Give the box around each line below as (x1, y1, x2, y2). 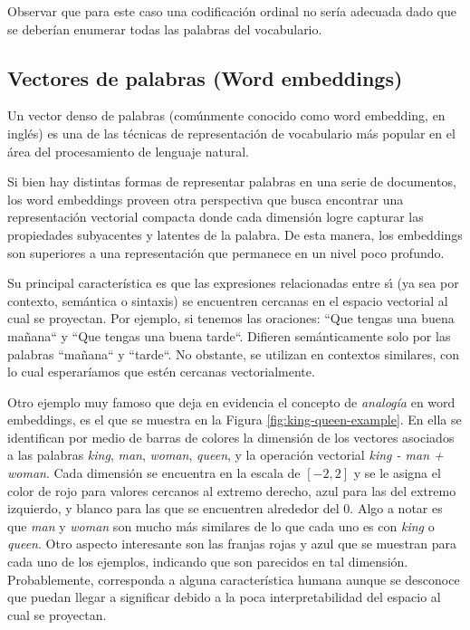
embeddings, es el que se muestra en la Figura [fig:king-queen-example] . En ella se (7, 410, 462, 429)
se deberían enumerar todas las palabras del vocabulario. (7, 19, 322, 38)
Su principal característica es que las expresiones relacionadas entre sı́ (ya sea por (7, 273, 459, 292)
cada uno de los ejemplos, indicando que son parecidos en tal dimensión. (7, 552, 408, 571)
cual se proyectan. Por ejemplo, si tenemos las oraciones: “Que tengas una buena (7, 309, 455, 328)
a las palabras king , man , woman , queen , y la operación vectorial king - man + (7, 445, 444, 464)
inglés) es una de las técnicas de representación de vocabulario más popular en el (7, 123, 456, 142)
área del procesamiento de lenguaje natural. (7, 141, 249, 160)
